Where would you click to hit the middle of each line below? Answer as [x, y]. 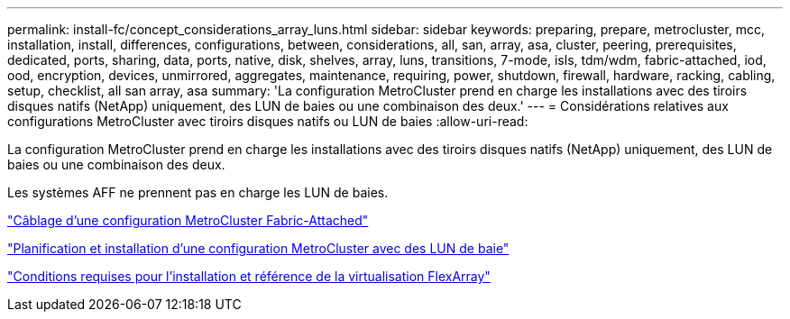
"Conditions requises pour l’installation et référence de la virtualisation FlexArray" [249, 276]
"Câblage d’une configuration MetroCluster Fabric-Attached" [188, 220]
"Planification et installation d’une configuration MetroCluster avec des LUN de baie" [258, 248]
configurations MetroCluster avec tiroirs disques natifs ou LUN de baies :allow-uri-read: [268, 121]
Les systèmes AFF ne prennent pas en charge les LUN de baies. [198, 192]
